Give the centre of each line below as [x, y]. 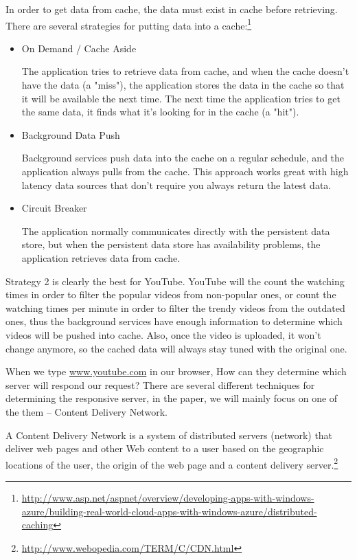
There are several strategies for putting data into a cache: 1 [129, 24]
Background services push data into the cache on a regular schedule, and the [183, 158]
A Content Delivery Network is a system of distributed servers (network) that [169, 435]
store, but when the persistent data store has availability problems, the [171, 244]
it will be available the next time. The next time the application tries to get [181, 98]
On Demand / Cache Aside [79, 48]
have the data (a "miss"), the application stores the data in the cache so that [183, 85]
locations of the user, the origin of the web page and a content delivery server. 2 [172, 463]
